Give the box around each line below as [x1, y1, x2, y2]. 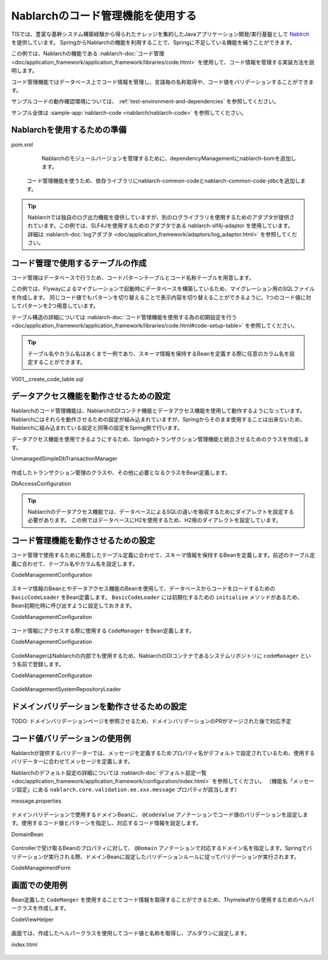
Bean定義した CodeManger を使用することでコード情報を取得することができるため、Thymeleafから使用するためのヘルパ [11, 896, 315, 903]
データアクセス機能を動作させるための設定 [11, 391, 171, 401]
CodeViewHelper [11, 916, 54, 923]
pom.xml [11, 140, 33, 148]
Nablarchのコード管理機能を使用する [11, 9, 197, 22]
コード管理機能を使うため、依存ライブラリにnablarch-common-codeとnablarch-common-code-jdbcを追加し [26, 177, 301, 184]
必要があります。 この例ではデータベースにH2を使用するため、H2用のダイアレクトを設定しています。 [27, 517, 282, 524]
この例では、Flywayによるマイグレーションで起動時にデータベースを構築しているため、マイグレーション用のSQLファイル [11, 285, 315, 292]
